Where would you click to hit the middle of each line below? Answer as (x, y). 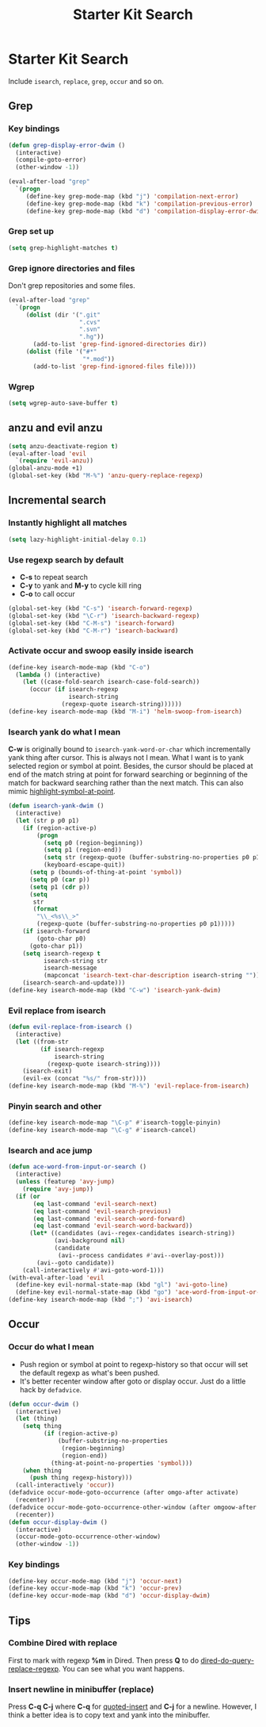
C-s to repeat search (54, 577)
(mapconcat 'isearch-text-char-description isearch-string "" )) (152, 976)
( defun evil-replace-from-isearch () (70, 1027)
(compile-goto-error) (51, 160)
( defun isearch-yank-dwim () (56, 806)
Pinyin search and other (55, 1106)
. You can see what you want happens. (121, 1668)
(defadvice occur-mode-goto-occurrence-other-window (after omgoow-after (133, 1507)
